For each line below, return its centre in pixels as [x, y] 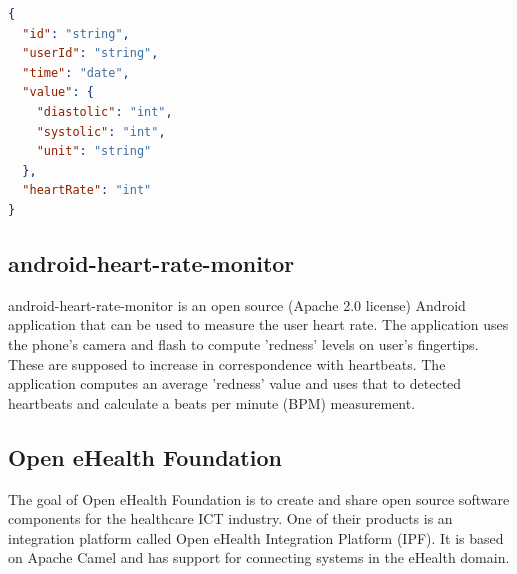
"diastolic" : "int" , [104, 111]
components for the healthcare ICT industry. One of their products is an [230, 518]
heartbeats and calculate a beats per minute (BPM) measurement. [212, 402]
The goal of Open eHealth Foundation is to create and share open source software [259, 498]
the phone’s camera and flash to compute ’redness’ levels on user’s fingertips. [243, 343]
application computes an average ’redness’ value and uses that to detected [235, 383]
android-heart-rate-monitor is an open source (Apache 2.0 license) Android [237, 304]
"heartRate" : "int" [87, 190]
